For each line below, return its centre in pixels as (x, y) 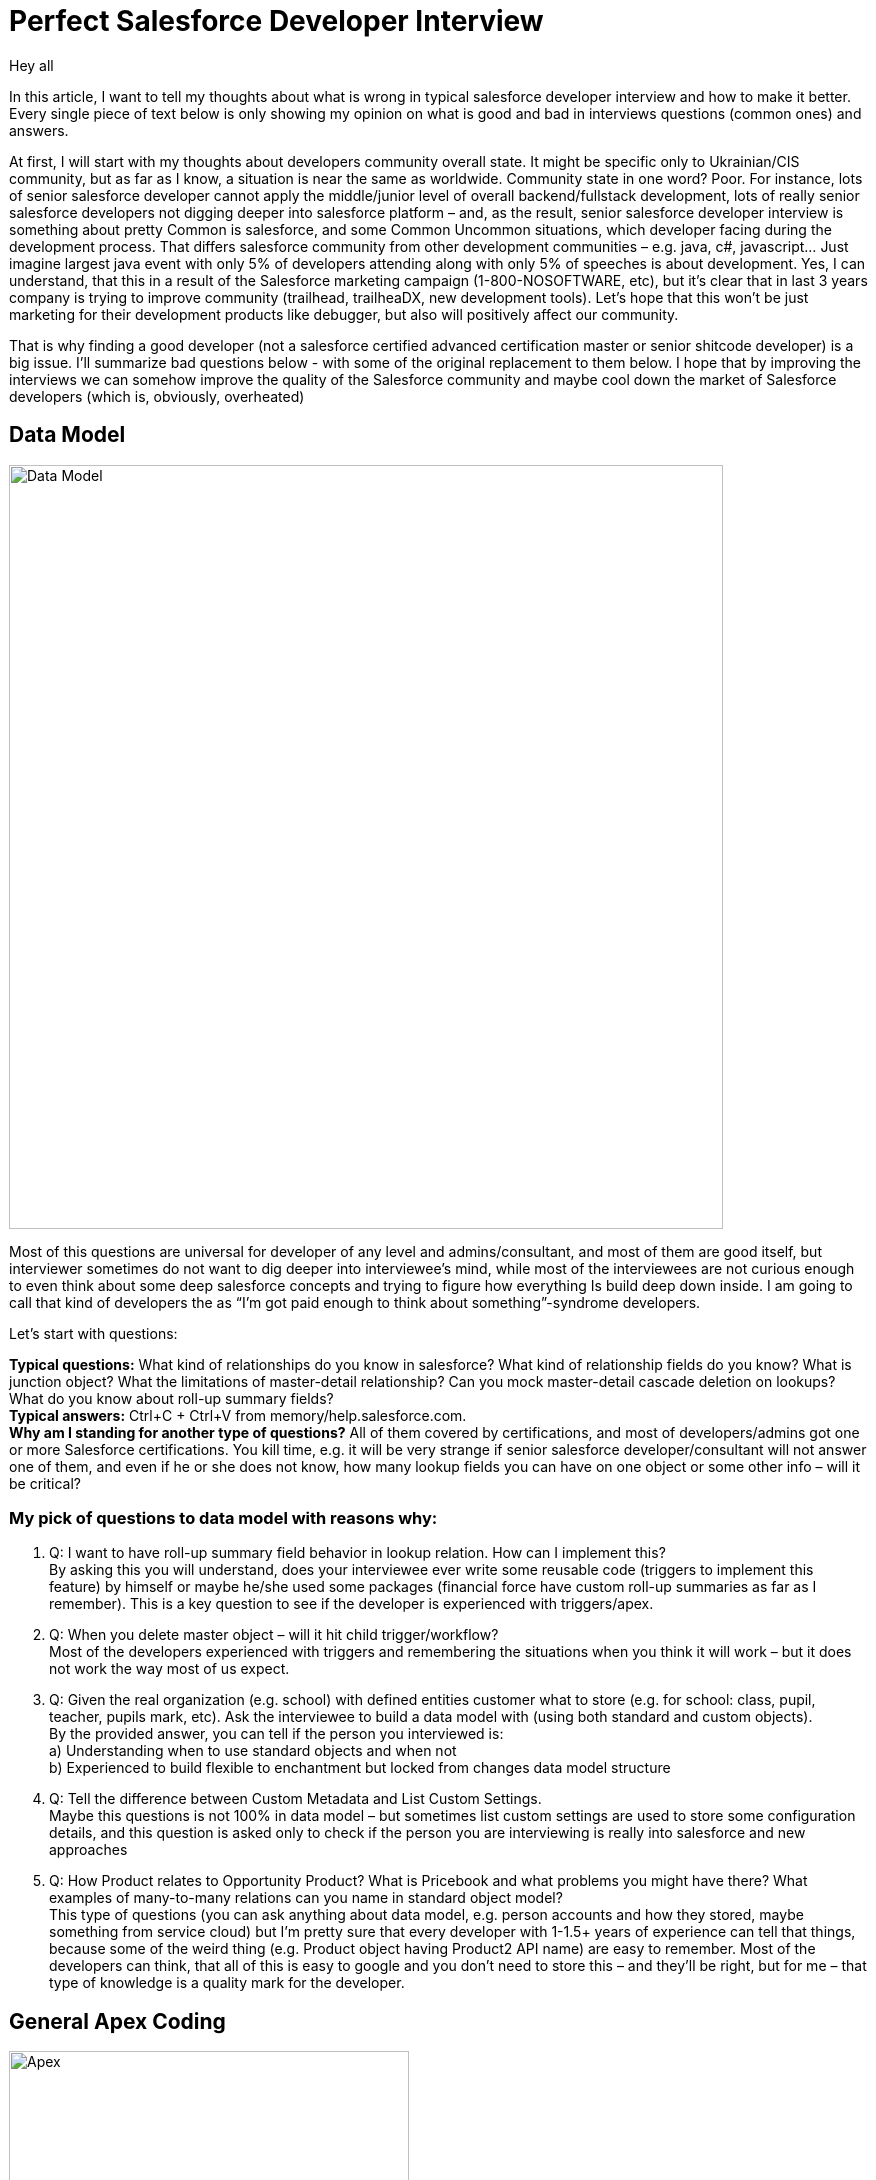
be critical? (45, 1483)
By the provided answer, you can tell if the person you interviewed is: (276, 1734)
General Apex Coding (117, 2021)
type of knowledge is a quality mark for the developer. (227, 1983)
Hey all (31, 65)
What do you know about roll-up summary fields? (171, 1398)
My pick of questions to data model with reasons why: (223, 1517)
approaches (88, 1850)
